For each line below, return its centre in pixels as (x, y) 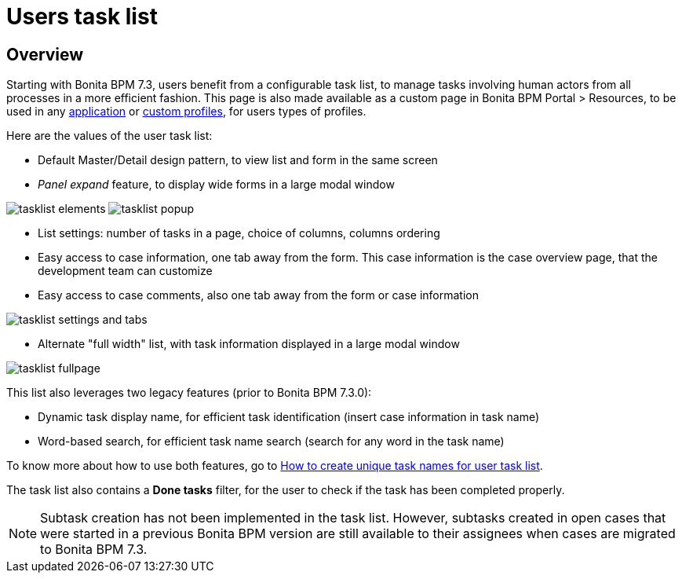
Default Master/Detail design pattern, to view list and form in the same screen (238, 160)
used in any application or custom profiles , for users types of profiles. (186, 112)
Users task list (82, 16)
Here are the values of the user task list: (109, 136)
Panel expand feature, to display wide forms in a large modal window (216, 185)
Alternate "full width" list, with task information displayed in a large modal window (249, 344)
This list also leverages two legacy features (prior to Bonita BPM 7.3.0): (189, 393)
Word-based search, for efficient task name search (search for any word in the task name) (271, 442)
